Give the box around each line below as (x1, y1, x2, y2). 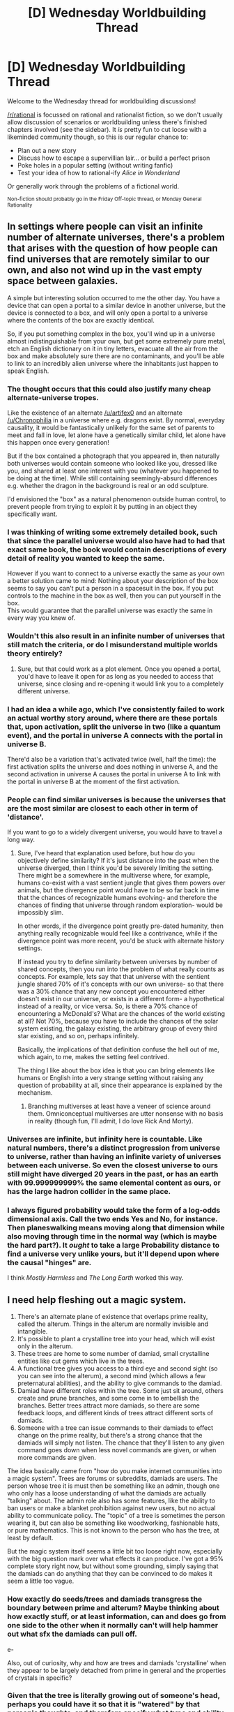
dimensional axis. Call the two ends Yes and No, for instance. (7, 1214, 218, 1224)
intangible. (17, 1327, 48, 1336)
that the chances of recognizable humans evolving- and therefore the (17, 894, 217, 902)
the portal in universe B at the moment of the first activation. (7, 777, 180, 785)
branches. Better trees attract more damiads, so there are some (17, 1401, 200, 1410)
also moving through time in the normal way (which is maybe (7, 1232, 217, 1241)
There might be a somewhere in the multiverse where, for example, (17, 871, 210, 880)
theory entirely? (7, 649, 63, 658)
